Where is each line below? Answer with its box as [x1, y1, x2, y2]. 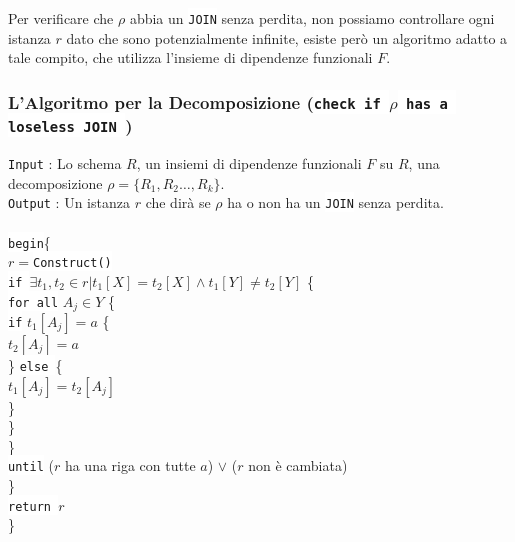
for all [8, 295, 59, 310]
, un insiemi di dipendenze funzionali [136, 153, 362, 174]
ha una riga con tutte [64, 455, 196, 476]
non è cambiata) [248, 455, 348, 476]
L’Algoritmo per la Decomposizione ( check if [8, 89, 381, 114]
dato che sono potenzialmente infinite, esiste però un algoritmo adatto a [66, 27, 508, 48]
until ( [8, 455, 54, 476]
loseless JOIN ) [8, 113, 133, 138]
